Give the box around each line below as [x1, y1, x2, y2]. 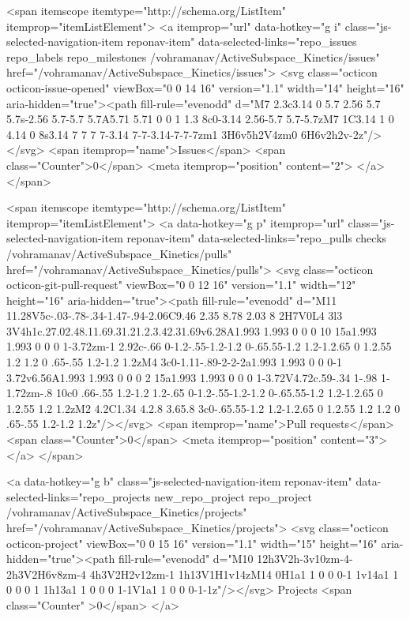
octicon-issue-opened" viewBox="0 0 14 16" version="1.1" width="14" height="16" [6, 79, 404, 96]
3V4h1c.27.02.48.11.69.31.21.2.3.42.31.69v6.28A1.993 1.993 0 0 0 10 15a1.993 [6, 322, 377, 339]
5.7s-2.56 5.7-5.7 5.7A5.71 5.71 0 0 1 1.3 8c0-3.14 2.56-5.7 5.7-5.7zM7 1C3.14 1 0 [6, 111, 394, 127]
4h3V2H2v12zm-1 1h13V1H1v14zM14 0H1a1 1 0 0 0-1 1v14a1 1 [89, 565, 399, 582]
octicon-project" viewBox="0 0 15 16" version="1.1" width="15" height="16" [6, 535, 378, 551]
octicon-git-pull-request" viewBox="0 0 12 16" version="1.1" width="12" [6, 276, 356, 293]
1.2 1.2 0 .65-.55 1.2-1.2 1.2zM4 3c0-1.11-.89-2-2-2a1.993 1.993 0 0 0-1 [6, 354, 342, 370]
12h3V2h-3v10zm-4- [257, 550, 353, 567]
